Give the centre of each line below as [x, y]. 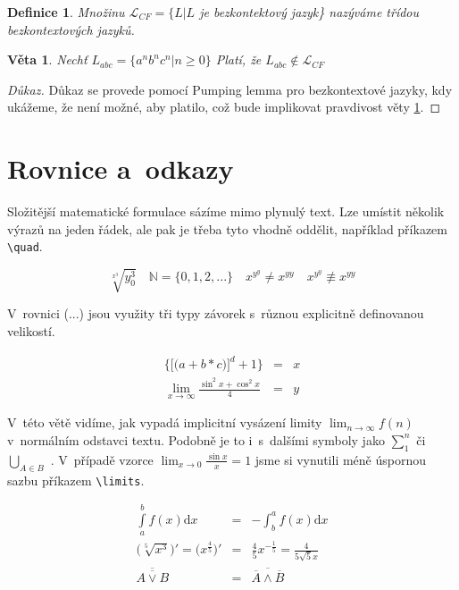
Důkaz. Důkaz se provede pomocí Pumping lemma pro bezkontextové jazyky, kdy [230, 89]
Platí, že [238, 59]
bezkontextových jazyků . [71, 29]
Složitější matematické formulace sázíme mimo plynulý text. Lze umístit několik [226, 211]
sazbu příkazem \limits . [76, 480]
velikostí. [31, 331]
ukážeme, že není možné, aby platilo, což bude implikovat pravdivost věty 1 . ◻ [224, 107]
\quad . [25, 246]
